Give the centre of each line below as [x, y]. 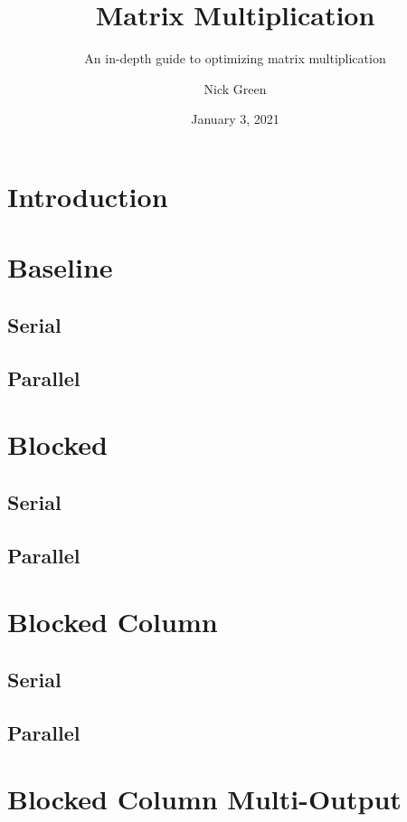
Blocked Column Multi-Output [204, 799]
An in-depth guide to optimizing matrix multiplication [235, 58]
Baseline [60, 267]
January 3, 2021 [235, 119]
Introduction [88, 196]
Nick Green [235, 88]
